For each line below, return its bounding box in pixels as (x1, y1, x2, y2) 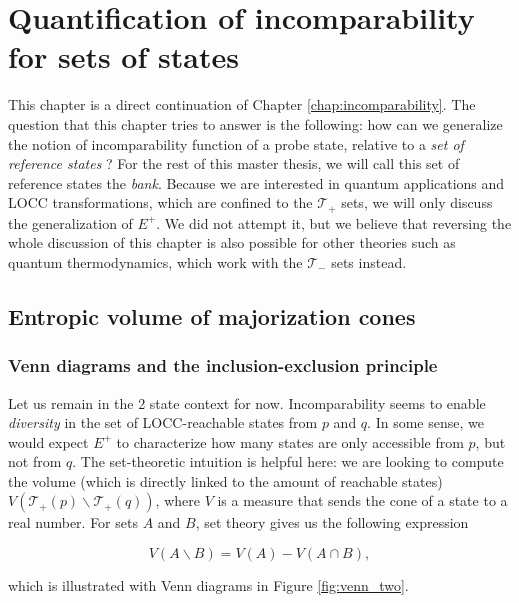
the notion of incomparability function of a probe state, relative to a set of (8, 133, 464, 154)
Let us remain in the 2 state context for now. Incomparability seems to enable (8, 392, 486, 413)
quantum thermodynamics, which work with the (8, 251, 303, 272)
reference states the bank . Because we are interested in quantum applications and (8, 172, 505, 193)
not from (8, 451, 62, 472)
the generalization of (8, 212, 133, 233)
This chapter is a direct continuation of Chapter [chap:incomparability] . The (8, 94, 476, 115)
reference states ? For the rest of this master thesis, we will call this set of (8, 153, 460, 174)
